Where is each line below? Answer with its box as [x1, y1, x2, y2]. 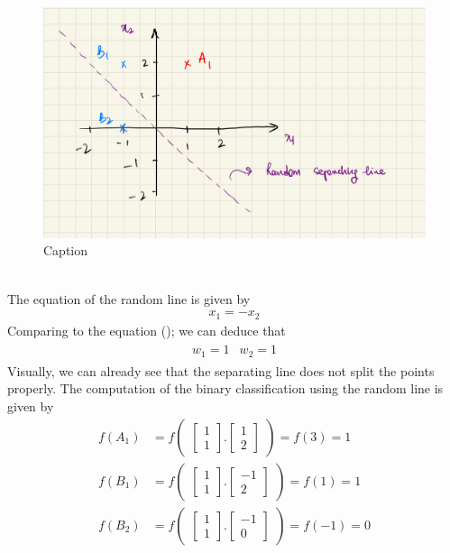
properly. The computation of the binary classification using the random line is [7, 379, 444, 398]
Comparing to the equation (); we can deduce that [7, 320, 286, 339]
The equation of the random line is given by [7, 289, 251, 308]
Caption [43, 241, 88, 260]
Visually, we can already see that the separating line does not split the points [7, 361, 435, 380]
